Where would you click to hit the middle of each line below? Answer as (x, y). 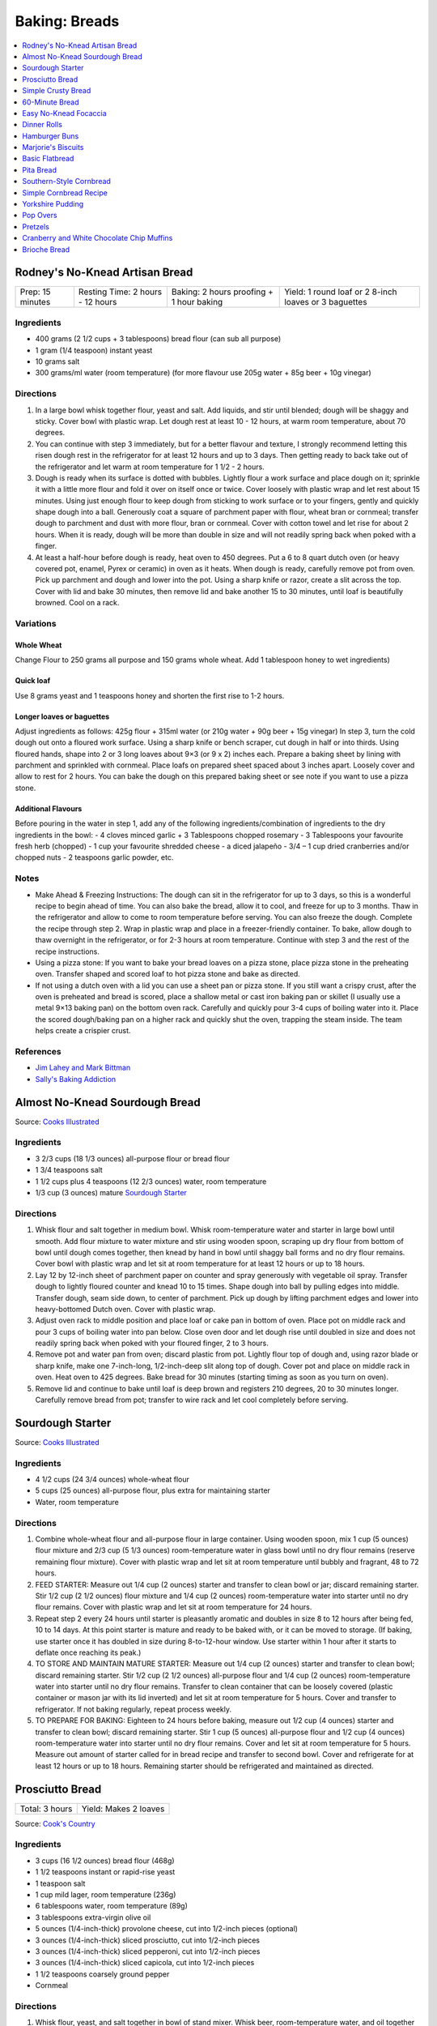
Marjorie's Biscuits (53, 147)
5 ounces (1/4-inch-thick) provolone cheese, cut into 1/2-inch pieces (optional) (167, 1929)
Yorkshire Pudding (53, 204)
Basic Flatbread (48, 159)
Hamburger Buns (51, 136)
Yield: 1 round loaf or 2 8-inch (341, 292)
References (38, 1052)
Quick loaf (33, 681)
